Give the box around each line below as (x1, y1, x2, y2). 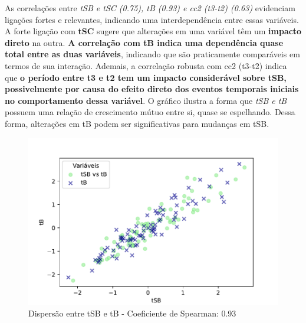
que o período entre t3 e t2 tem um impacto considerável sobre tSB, (5, 71, 287, 83)
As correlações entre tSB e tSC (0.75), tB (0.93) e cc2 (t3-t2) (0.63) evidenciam (5, 2, 295, 14)
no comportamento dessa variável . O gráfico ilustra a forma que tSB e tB (5, 94, 287, 106)
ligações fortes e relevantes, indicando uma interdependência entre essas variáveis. (5, 13, 299, 25)
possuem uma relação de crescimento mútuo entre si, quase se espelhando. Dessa (5, 106, 295, 118)
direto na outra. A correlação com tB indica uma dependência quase (5, 36, 284, 48)
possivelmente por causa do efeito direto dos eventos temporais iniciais (5, 83, 299, 95)
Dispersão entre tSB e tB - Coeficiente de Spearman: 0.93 (28, 306, 236, 319)
